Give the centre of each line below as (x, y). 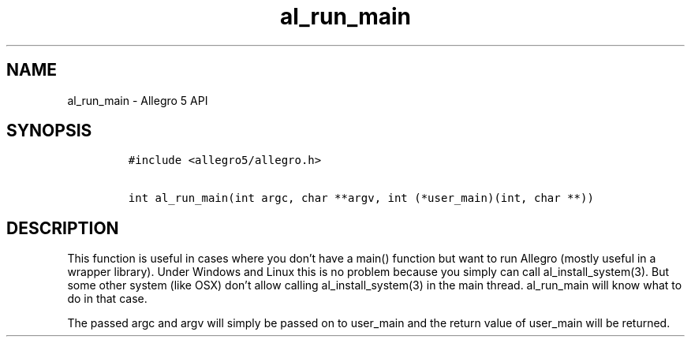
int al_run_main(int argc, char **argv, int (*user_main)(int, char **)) (361, 198)
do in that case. (107, 299)
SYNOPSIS (49, 131)
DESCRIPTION (63, 228)
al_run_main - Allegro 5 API (138, 100)
